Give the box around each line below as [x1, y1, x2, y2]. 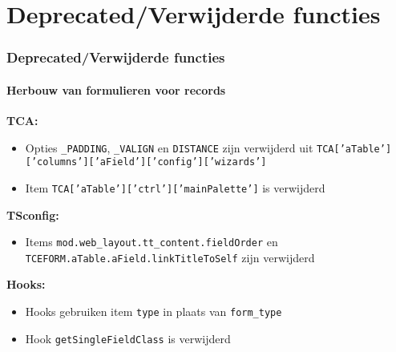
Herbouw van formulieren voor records [6, 81, 226, 98]
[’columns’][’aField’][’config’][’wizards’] [25, 156, 267, 168]
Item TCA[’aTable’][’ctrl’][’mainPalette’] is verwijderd [25, 179, 325, 196]
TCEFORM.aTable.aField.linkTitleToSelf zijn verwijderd [25, 249, 315, 265]
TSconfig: [6, 206, 59, 223]
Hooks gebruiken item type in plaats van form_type [25, 303, 282, 320]
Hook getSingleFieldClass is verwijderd [25, 330, 231, 346]
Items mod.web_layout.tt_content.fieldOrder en [25, 233, 278, 250]
